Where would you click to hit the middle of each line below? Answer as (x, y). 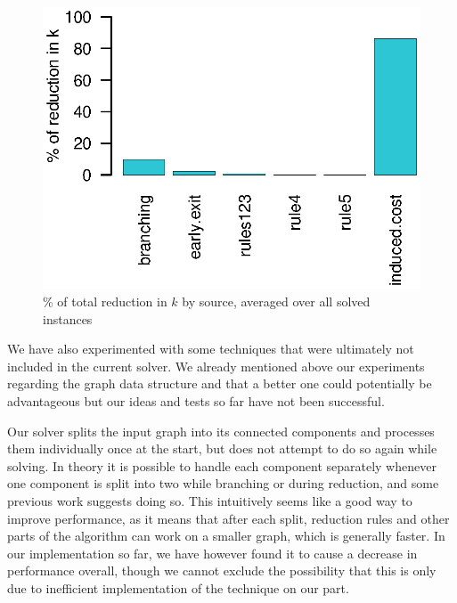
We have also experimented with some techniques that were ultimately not (211, 349)
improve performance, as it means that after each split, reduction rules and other (228, 518)
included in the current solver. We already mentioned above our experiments (216, 366)
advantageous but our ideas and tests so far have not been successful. (196, 401)
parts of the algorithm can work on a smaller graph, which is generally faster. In (226, 536)
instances (68, 318)
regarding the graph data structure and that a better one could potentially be (220, 383)
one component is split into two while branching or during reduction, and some (223, 483)
